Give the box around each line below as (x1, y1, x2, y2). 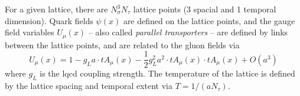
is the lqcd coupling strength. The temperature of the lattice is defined (40, 67, 295, 80)
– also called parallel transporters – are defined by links (88, 26, 288, 38)
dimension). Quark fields (5, 14, 93, 27)
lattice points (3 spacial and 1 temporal (133, 3, 276, 15)
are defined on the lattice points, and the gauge (123, 14, 295, 27)
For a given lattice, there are (5, 3, 108, 15)
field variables (5, 26, 54, 38)
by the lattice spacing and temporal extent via (5, 80, 173, 92)
